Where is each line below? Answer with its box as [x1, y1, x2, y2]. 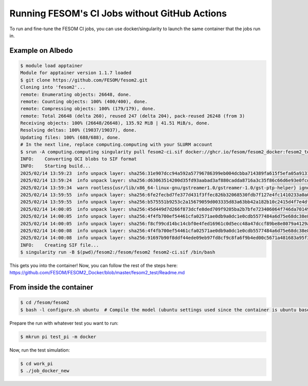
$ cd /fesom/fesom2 [20, 300, 69, 306]
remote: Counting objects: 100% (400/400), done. [20, 98, 148, 105]
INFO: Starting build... [20, 163, 91, 169]
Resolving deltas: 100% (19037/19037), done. [20, 127, 137, 133]
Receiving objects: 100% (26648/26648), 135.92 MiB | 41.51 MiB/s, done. [20, 120, 210, 126]
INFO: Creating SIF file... [20, 242, 100, 248]
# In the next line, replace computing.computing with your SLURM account [20, 141, 213, 148]
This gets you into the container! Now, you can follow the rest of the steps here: [9, 262, 178, 269]
